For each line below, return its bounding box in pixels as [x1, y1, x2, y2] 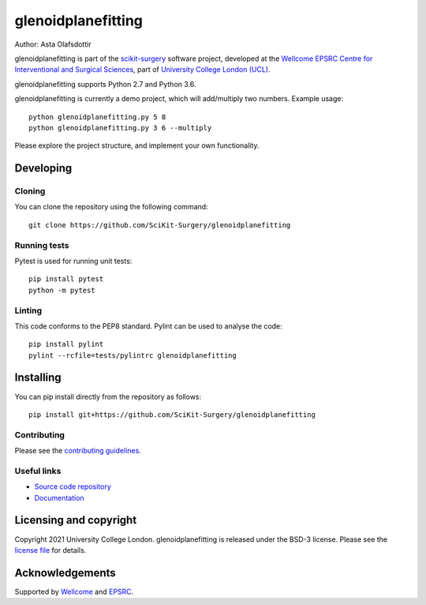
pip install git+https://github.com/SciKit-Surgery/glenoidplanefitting [28, 410, 316, 419]
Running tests [14, 239, 69, 250]
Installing [14, 371, 62, 385]
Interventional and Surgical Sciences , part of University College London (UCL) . [14, 65, 271, 74]
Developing [14, 162, 73, 175]
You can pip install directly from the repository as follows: [14, 392, 202, 401]
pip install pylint [28, 340, 104, 349]
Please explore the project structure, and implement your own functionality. [14, 141, 260, 150]
